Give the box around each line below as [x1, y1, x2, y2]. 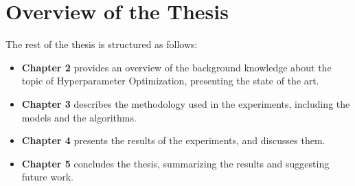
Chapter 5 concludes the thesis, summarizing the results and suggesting [21, 156, 330, 170]
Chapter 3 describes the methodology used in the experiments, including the [21, 96, 350, 111]
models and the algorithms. [21, 110, 137, 124]
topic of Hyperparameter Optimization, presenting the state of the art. [21, 73, 319, 88]
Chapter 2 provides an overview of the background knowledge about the [21, 60, 332, 74]
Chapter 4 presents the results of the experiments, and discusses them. [21, 133, 325, 148]
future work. [21, 170, 73, 184]
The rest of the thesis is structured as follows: [5, 37, 198, 51]
